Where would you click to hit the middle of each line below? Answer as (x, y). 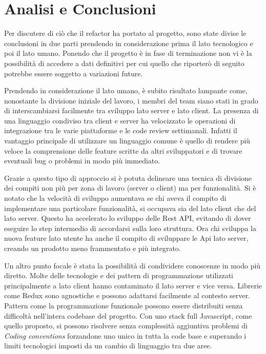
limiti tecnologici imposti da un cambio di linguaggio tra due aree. (108, 346)
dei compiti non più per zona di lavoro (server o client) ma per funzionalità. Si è (130, 188)
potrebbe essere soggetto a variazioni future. (74, 73)
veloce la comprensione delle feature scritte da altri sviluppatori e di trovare (123, 150)
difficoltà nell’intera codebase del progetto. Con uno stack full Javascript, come (128, 315)
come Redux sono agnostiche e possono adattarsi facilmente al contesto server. (127, 295)
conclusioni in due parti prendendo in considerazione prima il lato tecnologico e (129, 43)
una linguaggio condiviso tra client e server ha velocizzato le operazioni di (120, 120)
